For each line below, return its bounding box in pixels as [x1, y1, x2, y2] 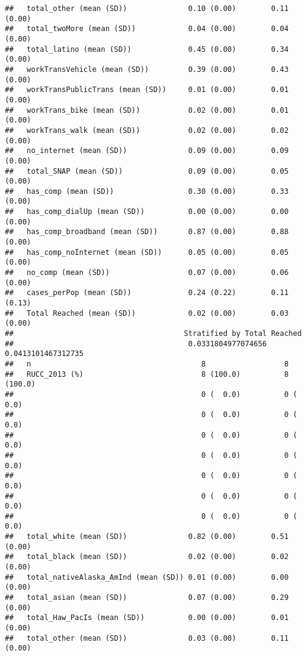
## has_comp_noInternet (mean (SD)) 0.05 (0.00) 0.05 [5, 248, 289, 257]
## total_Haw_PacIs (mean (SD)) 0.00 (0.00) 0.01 [5, 613, 289, 622]
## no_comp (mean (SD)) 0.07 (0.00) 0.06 [5, 268, 289, 277]
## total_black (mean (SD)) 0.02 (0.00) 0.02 [5, 552, 289, 562]
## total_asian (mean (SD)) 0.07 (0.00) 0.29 [5, 593, 289, 602]
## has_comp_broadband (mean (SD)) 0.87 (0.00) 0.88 [5, 227, 289, 237]
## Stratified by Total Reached [5, 329, 302, 338]
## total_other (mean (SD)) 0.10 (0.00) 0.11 [5, 4, 289, 13]
